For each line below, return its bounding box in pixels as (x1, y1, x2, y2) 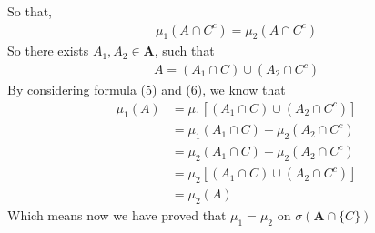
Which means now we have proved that (7, 205, 227, 224)
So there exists (7, 41, 89, 60)
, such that (154, 41, 215, 60)
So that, (7, 2, 53, 20)
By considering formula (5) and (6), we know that (7, 80, 286, 99)
